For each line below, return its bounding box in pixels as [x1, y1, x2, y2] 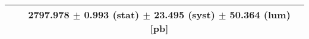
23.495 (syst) [153, 8, 215, 21]
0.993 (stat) [84, 8, 140, 21]
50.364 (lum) [229, 8, 291, 21]
